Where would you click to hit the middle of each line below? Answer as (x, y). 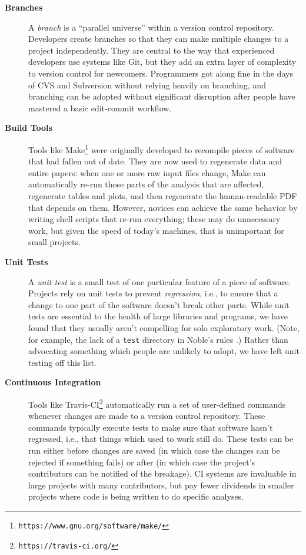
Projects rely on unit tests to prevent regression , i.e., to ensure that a (153, 293)
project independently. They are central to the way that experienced (152, 50)
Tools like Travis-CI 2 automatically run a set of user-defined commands (157, 403)
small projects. (54, 242)
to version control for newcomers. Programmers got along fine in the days (161, 73)
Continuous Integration (53, 382)
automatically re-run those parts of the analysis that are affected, (146, 184)
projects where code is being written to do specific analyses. (136, 496)
